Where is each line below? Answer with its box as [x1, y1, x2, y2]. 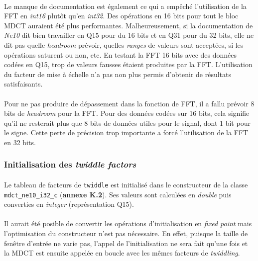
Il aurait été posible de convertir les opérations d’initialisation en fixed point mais [4, 218, 252, 229]
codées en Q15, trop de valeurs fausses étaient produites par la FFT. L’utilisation [4, 59, 253, 70]
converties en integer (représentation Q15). [4, 199, 134, 209]
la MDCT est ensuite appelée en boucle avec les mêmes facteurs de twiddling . [4, 248, 240, 258]
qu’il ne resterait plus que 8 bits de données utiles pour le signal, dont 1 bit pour [4, 117, 251, 128]
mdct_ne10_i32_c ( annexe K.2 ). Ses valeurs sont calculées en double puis [4, 189, 232, 199]
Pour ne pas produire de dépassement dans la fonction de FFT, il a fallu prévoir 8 [4, 98, 255, 108]
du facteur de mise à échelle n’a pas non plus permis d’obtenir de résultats [4, 69, 231, 79]
